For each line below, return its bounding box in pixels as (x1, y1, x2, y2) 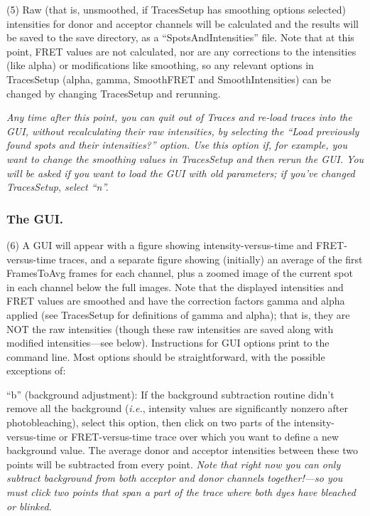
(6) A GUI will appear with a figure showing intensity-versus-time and (6, 237, 313, 252)
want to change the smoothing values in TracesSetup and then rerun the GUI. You (6, 151, 364, 166)
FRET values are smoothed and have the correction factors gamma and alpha (6, 293, 345, 308)
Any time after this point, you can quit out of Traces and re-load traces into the (6, 110, 352, 125)
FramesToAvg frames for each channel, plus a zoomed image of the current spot (6, 265, 353, 280)
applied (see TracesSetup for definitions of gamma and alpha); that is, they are (6, 307, 350, 322)
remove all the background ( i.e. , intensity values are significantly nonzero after (6, 401, 348, 416)
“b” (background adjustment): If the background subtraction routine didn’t (6, 386, 334, 401)
